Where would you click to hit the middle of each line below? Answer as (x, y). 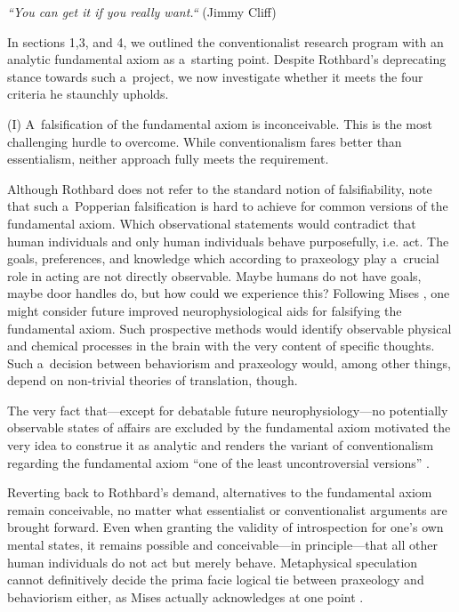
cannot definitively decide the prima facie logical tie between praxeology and (216, 580)
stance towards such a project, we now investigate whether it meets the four (215, 76)
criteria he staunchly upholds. (88, 94)
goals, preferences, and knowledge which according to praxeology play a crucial (223, 258)
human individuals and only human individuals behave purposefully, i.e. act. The (228, 241)
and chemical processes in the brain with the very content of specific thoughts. (221, 346)
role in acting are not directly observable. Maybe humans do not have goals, (214, 275)
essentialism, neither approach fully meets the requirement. (168, 159)
